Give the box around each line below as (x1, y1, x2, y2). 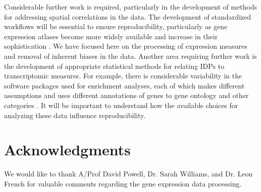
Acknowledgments (4, 139, 131, 160)
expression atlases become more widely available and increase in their (4, 31, 218, 41)
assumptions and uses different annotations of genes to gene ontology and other (4, 90, 249, 101)
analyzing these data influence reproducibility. (4, 110, 146, 120)
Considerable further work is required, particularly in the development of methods (4, 2, 257, 12)
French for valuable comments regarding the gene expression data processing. (4, 178, 242, 188)
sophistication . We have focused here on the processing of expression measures (4, 41, 247, 51)
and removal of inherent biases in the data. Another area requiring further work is (4, 50, 257, 61)
